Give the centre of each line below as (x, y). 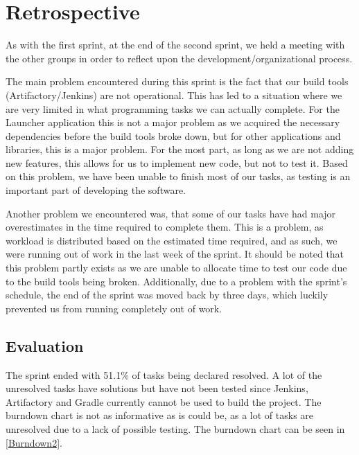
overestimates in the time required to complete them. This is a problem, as (165, 227)
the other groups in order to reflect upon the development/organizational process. (179, 58)
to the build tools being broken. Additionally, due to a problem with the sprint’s (176, 281)
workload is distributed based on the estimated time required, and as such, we (172, 240)
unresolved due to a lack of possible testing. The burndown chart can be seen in (175, 428)
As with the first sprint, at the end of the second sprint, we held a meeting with (175, 45)
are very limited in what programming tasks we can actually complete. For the (173, 108)
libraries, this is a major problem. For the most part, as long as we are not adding (180, 149)
